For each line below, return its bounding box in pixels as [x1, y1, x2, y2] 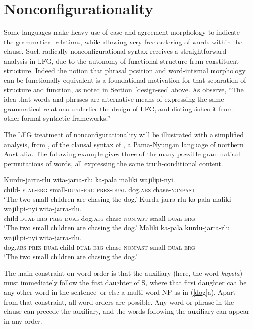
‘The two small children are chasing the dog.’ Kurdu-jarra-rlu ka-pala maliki [4, 194, 231, 204]
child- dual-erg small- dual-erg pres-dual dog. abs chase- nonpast [4, 184, 195, 195]
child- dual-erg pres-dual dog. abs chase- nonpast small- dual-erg [4, 213, 195, 223]
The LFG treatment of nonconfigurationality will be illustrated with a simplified [4, 130, 244, 140]
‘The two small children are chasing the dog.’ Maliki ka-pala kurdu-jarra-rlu [4, 222, 230, 233]
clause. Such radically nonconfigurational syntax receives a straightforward [4, 46, 227, 56]
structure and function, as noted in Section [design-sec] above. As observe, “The [4, 84, 244, 94]
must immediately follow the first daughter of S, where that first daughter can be [4, 277, 247, 287]
